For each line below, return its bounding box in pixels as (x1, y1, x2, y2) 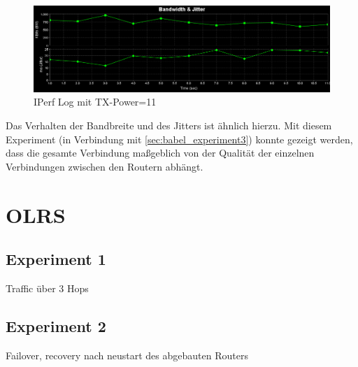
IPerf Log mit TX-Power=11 (34, 94, 157, 109)
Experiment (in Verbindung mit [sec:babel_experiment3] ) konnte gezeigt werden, (6, 131, 353, 146)
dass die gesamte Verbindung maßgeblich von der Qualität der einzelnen (6, 145, 315, 160)
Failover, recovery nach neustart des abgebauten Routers (6, 347, 248, 362)
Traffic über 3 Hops (6, 280, 89, 295)
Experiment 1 (6, 248, 106, 270)
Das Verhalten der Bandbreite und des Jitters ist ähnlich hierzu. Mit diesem (6, 117, 332, 132)
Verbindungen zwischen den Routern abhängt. (6, 159, 203, 173)
